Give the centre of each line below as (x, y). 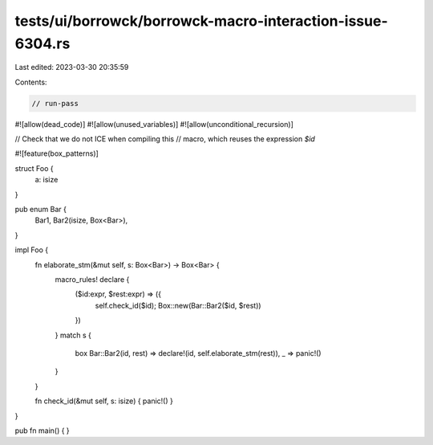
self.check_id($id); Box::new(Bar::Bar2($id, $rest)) (178, 305)
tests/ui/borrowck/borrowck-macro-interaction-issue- (201, 21)
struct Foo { (34, 168)
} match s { (73, 335)
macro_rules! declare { (92, 280)
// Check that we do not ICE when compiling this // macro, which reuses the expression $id (165, 139)
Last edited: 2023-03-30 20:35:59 (72, 67)
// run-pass (55, 103)
